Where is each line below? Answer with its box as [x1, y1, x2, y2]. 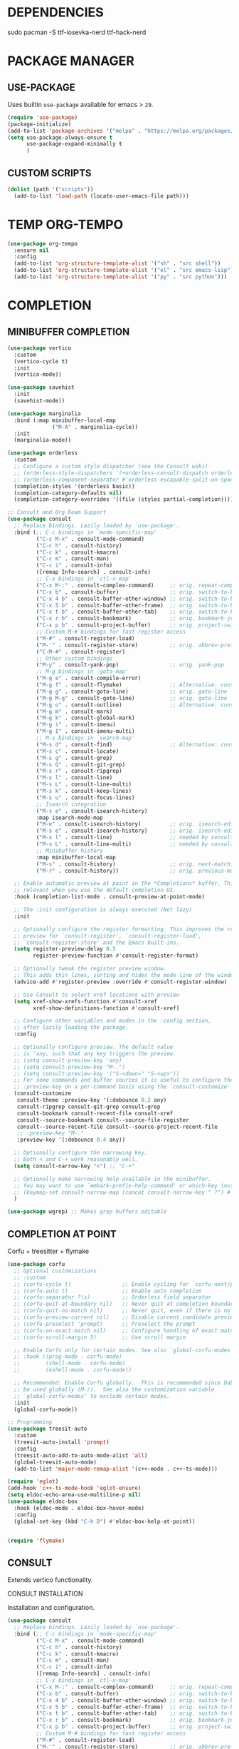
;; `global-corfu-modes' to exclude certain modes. [14, 1392, 171, 1399]
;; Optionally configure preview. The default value [14, 1043, 174, 1051]
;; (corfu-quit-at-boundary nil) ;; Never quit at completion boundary [14, 1300, 237, 1308]
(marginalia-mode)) [14, 437, 72, 444]
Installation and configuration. [7, 1603, 95, 1612]
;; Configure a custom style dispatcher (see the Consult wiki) [14, 463, 208, 470]
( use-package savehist [7, 384, 75, 391]
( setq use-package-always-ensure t [7, 133, 113, 141]
